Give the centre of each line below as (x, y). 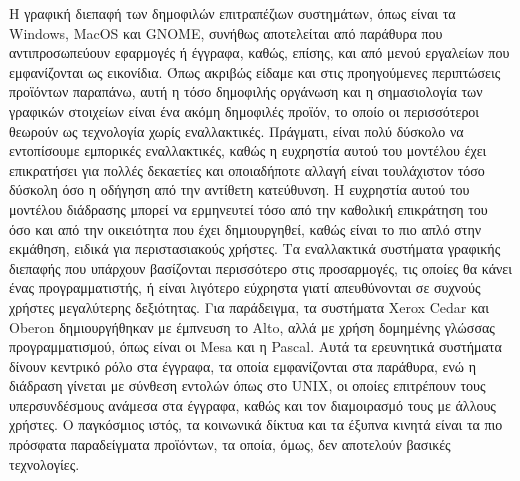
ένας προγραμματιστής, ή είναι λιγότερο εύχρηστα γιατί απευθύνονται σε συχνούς (245, 287)
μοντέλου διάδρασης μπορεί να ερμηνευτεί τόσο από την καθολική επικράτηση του (248, 208)
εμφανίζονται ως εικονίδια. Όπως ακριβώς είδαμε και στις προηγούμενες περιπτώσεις (255, 71)
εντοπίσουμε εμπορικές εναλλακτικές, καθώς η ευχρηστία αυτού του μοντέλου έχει (248, 150)
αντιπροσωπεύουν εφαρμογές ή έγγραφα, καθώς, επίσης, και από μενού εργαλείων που (259, 52)
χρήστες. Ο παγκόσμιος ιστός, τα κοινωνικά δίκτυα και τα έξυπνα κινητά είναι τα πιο (256, 424)
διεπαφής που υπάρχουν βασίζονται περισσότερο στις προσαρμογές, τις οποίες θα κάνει (260, 267)
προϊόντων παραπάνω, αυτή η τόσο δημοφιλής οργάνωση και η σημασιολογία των (246, 91)
